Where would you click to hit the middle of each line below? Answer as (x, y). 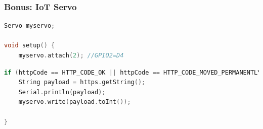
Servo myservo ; (30, 26)
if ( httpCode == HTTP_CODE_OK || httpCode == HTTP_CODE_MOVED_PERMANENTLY (133, 72)
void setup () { (30, 46)
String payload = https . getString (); (82, 82)
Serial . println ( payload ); (62, 92)
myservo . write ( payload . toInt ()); (75, 102)
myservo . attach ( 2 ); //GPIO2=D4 (71, 55)
